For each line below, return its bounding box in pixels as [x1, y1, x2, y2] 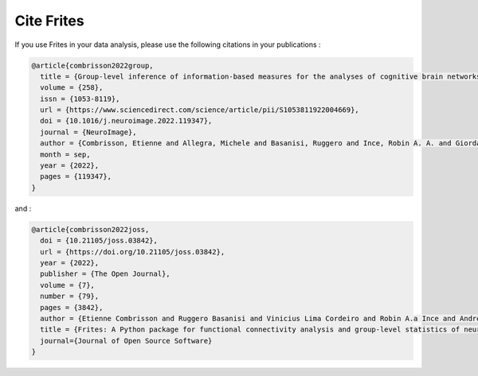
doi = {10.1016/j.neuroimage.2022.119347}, [40, 116, 213, 126]
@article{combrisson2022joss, [31, 225, 150, 234]
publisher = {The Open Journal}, [40, 269, 170, 278]
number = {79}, [40, 292, 100, 301]
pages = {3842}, [40, 303, 104, 312]
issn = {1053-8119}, [40, 94, 120, 103]
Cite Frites [14, 12, 84, 29]
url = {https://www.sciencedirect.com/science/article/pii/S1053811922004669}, [40, 106, 360, 114]
